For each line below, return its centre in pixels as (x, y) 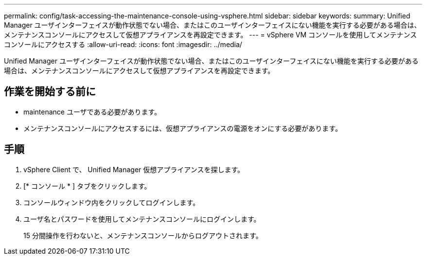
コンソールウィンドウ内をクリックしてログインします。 (112, 202)
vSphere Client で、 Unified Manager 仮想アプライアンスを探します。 (134, 169)
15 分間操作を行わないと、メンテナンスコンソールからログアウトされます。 (143, 235)
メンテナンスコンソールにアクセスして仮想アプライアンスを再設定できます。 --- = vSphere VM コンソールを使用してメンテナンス (211, 35)
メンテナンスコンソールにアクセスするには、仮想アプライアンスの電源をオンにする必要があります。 (183, 128)
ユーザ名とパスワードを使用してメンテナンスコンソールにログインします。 (142, 219)
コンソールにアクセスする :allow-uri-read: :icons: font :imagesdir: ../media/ (123, 44)
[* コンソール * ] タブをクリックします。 (87, 186)
